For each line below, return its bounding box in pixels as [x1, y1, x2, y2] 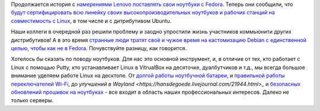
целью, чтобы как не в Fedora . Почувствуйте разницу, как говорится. [11, 44, 187, 51]
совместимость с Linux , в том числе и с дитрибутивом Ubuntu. [11, 17, 172, 24]
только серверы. [11, 97, 53, 104]
